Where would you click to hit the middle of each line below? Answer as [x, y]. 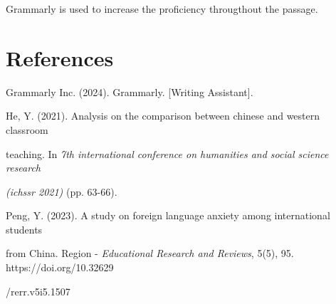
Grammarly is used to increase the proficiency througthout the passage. [162, 9]
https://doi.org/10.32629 [60, 267]
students [24, 229]
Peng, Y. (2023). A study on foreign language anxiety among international [168, 215]
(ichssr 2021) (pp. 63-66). [62, 191]
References [60, 57]
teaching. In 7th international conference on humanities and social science [167, 153]
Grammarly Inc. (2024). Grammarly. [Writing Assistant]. [130, 91]
